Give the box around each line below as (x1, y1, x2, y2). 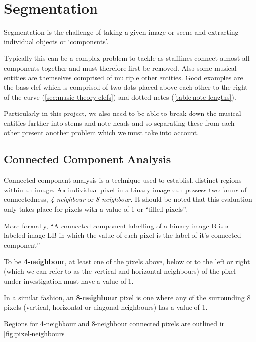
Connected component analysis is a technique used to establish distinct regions (4, 175, 242, 185)
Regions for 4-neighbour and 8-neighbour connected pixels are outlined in (4, 318, 225, 329)
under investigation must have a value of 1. (4, 275, 134, 286)
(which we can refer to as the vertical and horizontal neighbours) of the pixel (4, 266, 236, 276)
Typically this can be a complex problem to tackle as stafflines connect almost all (4, 53, 250, 63)
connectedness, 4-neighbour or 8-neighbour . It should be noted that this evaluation (4, 194, 252, 204)
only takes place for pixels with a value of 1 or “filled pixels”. (4, 204, 187, 214)
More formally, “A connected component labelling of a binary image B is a (4, 220, 229, 230)
